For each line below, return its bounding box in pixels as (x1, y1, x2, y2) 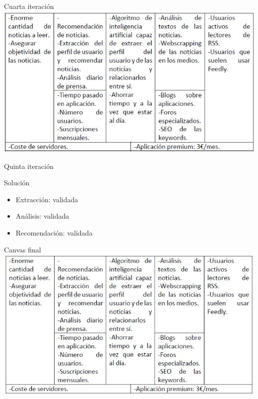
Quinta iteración (4, 160, 54, 171)
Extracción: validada (15, 194, 78, 204)
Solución (4, 177, 30, 188)
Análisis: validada (15, 211, 69, 221)
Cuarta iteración (4, 1, 54, 11)
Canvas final (4, 244, 41, 254)
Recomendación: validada (15, 227, 93, 238)
